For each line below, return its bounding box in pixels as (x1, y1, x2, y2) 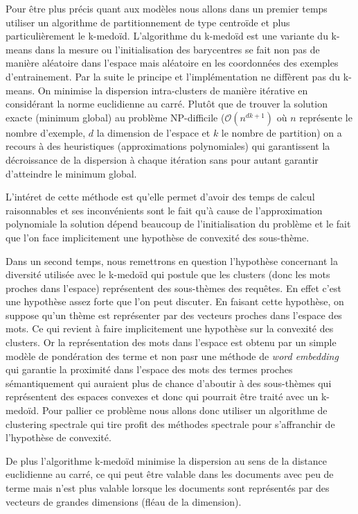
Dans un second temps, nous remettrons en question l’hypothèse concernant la (6, 253, 338, 268)
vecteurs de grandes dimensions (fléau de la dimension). (6, 494, 242, 508)
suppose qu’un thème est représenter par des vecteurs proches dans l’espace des (6, 307, 342, 322)
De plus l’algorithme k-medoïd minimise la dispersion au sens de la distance (6, 453, 327, 468)
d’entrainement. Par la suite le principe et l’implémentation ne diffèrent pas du (6, 69, 341, 83)
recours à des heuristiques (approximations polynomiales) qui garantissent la (6, 139, 330, 153)
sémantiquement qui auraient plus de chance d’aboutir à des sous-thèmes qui (6, 375, 332, 390)
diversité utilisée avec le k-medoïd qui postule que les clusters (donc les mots (6, 267, 330, 282)
